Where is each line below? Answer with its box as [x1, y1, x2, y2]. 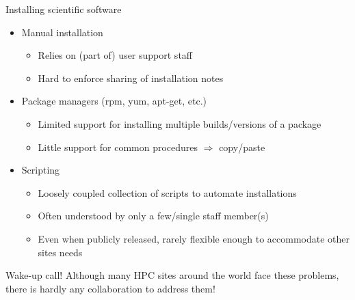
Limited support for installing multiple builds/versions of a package [38, 116, 321, 131]
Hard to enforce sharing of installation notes [38, 70, 224, 85]
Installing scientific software [5, 2, 122, 16]
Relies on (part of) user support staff [38, 48, 192, 62]
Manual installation [21, 25, 103, 39]
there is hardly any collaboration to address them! [5, 281, 215, 295]
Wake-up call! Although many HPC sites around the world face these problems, [5, 268, 339, 282]
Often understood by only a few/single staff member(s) [38, 208, 269, 223]
